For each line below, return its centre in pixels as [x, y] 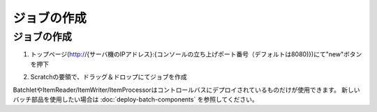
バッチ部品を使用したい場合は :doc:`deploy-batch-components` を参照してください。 [135, 99]
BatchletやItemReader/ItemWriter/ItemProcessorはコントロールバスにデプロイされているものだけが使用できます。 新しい [186, 90]
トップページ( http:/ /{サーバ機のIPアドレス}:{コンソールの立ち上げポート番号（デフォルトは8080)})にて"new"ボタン [196, 54]
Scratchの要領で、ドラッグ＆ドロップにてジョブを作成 [109, 77]
